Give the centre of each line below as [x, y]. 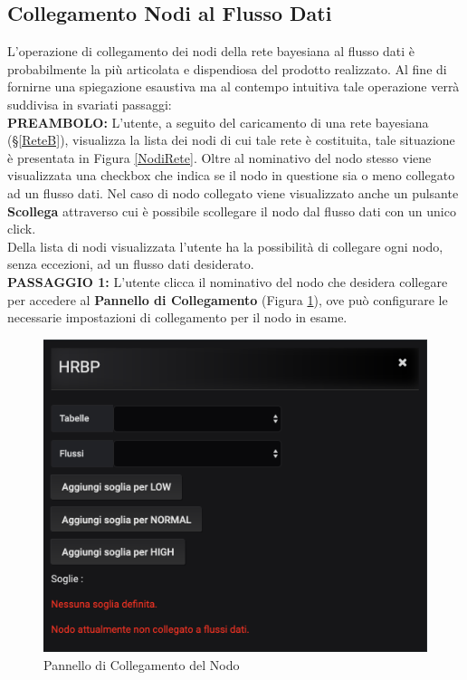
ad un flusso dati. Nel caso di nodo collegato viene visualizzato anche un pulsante [233, 192]
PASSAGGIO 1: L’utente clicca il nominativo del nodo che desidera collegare [228, 281]
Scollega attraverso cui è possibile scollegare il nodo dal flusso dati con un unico [232, 211]
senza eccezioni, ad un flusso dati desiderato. [131, 264]
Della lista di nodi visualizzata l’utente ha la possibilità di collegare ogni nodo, [225, 246]
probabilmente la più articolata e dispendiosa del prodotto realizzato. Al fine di [227, 68]
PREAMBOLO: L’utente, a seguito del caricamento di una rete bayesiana [218, 122]
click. [22, 229]
